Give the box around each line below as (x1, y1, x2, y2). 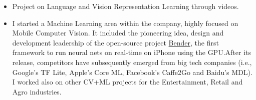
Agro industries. (12, 86, 62, 96)
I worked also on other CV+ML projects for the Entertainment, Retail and (12, 76, 243, 87)
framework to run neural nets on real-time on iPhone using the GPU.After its (12, 47, 251, 57)
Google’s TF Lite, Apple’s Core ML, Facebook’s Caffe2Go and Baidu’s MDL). (12, 66, 252, 77)
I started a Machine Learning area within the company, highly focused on (12, 17, 238, 28)
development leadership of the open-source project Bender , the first (12, 37, 219, 47)
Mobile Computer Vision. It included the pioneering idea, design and (12, 27, 224, 38)
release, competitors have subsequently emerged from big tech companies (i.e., (12, 56, 252, 67)
